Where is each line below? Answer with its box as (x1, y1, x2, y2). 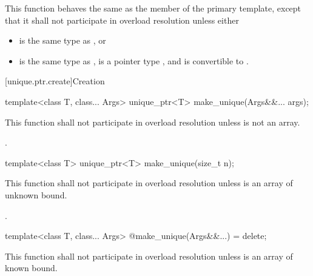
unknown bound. (5, 188, 67, 201)
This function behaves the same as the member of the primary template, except (5, 2, 301, 14)
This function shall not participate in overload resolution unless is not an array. (5, 115, 300, 128)
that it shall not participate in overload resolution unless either (5, 13, 239, 26)
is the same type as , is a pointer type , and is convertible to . (19, 54, 249, 67)
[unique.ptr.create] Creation (5, 75, 105, 87)
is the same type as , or (19, 34, 106, 47)
